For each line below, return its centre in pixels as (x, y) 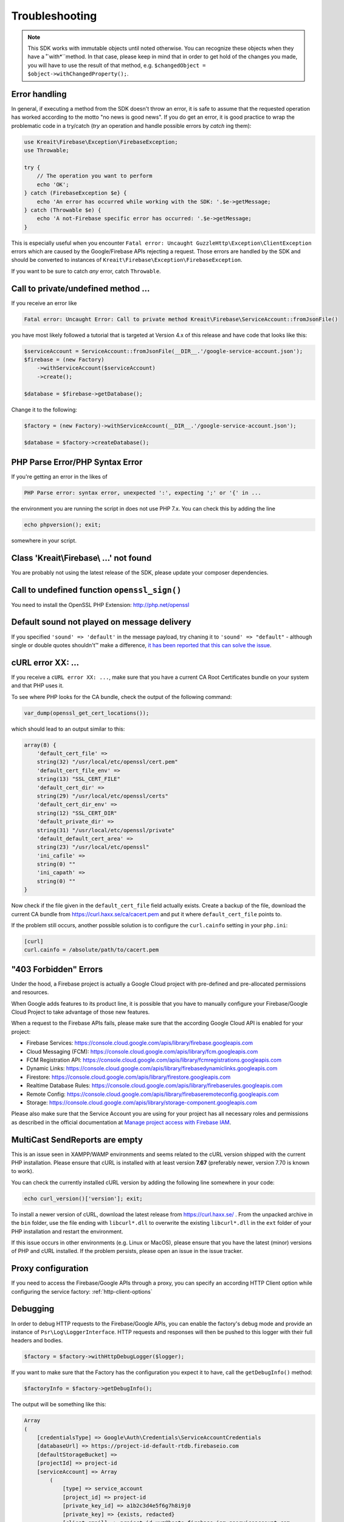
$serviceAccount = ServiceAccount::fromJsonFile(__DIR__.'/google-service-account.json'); (163, 351)
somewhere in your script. (44, 540)
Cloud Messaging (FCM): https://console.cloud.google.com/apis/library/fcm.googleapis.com (142, 1051)
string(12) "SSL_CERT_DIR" (77, 813)
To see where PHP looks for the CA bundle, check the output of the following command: (122, 696)
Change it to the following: (44, 409)
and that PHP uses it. (37, 686)
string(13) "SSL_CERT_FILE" (79, 779)
